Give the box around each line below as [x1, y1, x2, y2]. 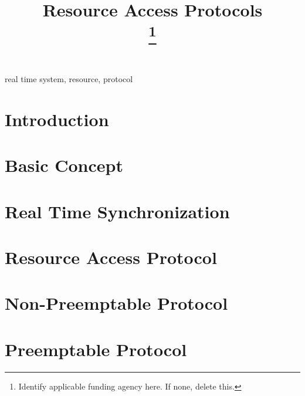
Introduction [5, 107, 109, 131]
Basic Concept [5, 153, 123, 177]
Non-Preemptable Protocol [5, 291, 228, 315]
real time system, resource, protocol [5, 73, 133, 85]
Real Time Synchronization [5, 199, 230, 223]
